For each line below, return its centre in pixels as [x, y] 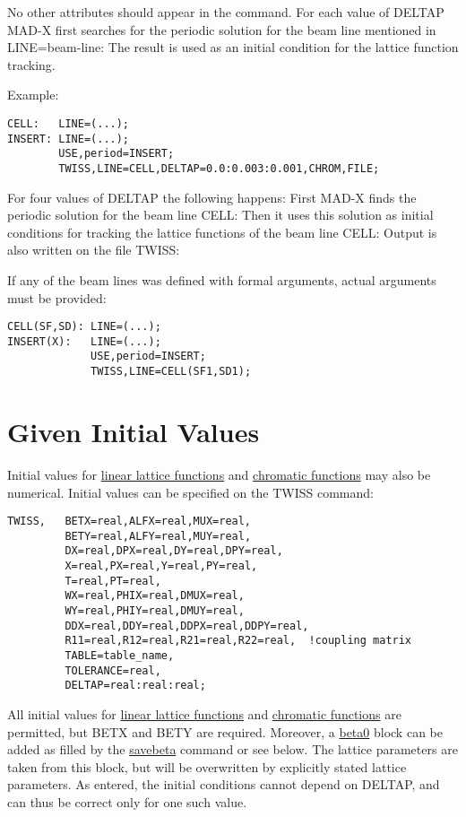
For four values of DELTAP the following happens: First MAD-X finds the [212, 197]
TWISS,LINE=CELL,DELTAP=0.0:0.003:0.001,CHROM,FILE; [219, 168]
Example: [33, 95]
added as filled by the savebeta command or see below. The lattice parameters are [233, 749]
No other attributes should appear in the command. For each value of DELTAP [226, 12]
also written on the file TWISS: [94, 250]
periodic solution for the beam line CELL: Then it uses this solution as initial [220, 215]
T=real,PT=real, [113, 581]
